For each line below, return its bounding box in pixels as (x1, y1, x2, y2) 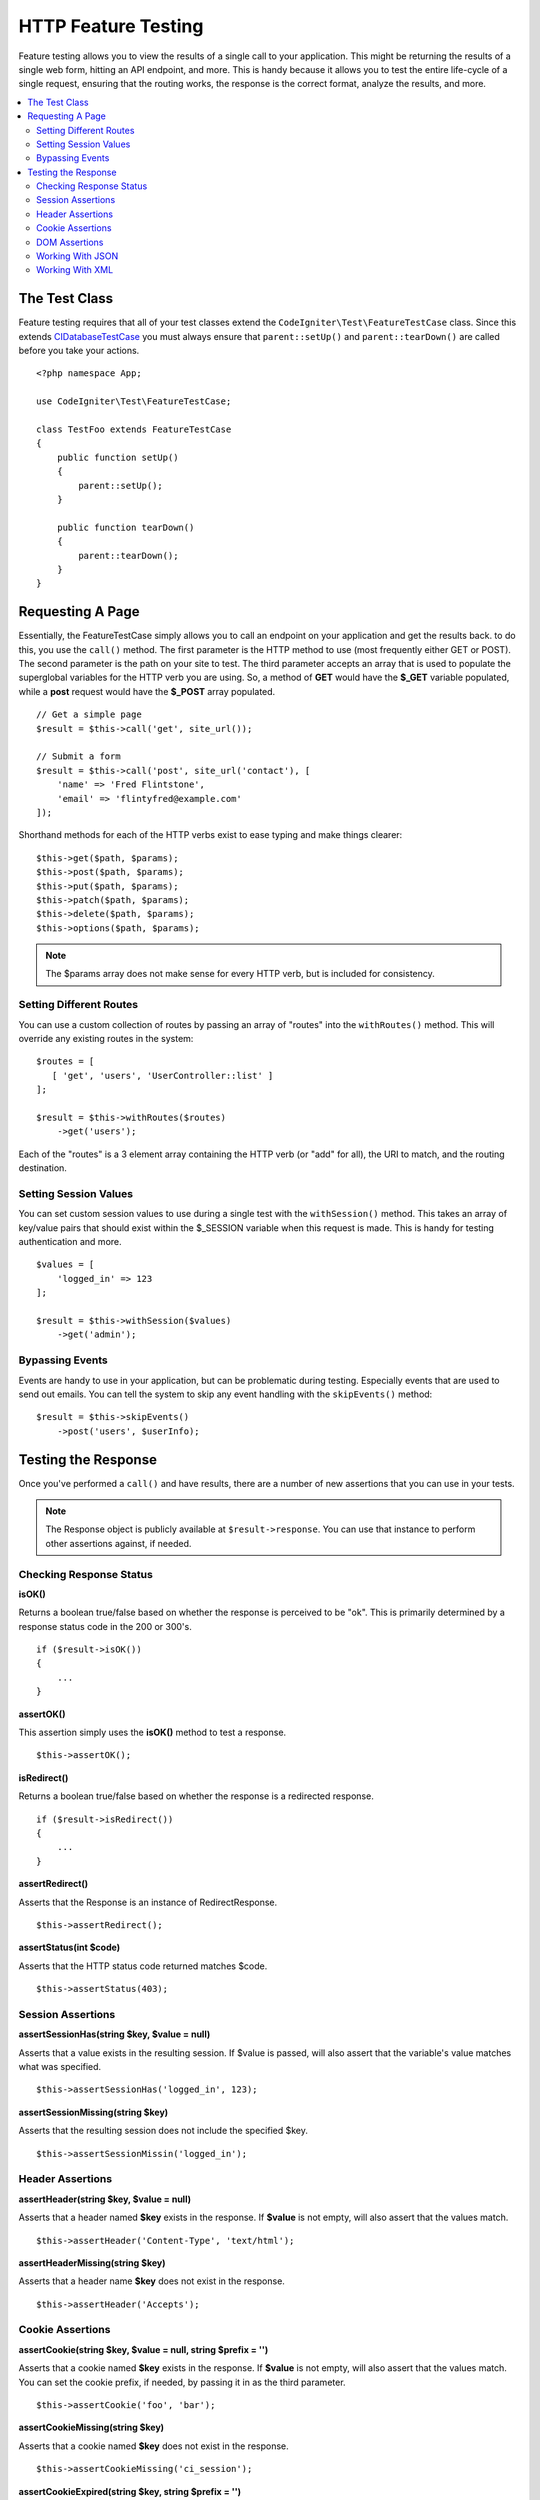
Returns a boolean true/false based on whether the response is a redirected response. (18, 1790, 374, 1802)
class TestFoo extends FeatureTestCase (36, 424, 232, 435)
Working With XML (36, 264, 114, 276)
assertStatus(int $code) (18, 1941, 120, 1954)
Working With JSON (36, 250, 119, 262)
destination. (18, 1162, 67, 1174)
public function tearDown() (56, 521, 195, 533)
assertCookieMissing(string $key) (18, 2421, 165, 2434)
